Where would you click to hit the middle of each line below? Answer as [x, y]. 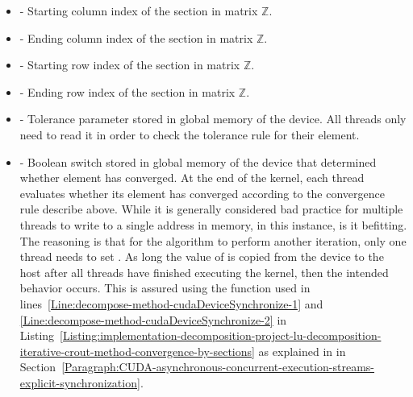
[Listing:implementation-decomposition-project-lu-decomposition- [221, 335]
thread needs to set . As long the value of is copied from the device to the [202, 256]
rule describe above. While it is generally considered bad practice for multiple [211, 209]
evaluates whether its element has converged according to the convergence [202, 193]
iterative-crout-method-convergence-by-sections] [137, 351]
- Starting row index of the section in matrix [130, 65]
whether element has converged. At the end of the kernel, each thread [192, 178]
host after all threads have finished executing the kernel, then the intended [204, 272]
